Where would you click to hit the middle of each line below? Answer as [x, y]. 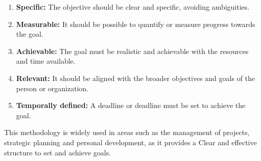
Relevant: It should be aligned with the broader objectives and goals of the [136, 78]
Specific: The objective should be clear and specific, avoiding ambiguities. [133, 7]
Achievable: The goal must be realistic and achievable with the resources [132, 51]
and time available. [46, 61]
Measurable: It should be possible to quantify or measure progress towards [136, 24]
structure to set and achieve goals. [58, 152]
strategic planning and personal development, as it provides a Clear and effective [130, 142]
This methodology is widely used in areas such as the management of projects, [127, 132]
